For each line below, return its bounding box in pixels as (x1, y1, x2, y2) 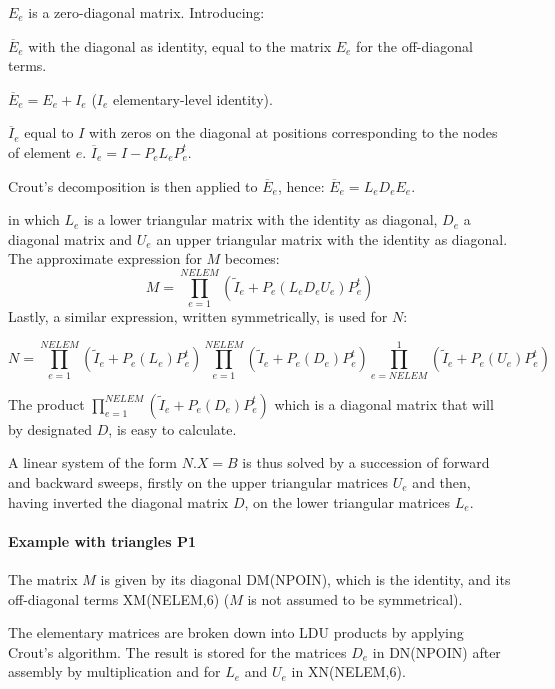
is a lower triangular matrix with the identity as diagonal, (83, 209, 438, 230)
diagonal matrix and (8, 228, 133, 249)
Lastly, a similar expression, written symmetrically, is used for (8, 306, 388, 327)
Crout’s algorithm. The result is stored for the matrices (8, 641, 347, 662)
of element (8, 141, 71, 162)
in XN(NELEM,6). (291, 661, 406, 682)
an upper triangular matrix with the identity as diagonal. (156, 228, 508, 249)
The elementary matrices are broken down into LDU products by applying (8, 622, 464, 643)
